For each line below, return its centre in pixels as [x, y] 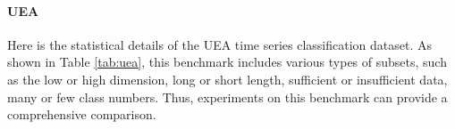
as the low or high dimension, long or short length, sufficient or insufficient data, [227, 79]
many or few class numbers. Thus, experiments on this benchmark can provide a [227, 97]
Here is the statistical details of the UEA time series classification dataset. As [220, 44]
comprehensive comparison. [82, 114]
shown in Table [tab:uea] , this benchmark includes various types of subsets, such [227, 62]
